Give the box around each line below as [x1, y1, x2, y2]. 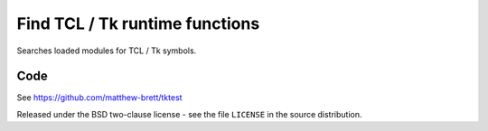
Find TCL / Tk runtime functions [16, 14, 260, 33]
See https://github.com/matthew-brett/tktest [16, 92, 183, 103]
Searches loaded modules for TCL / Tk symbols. [16, 45, 197, 56]
